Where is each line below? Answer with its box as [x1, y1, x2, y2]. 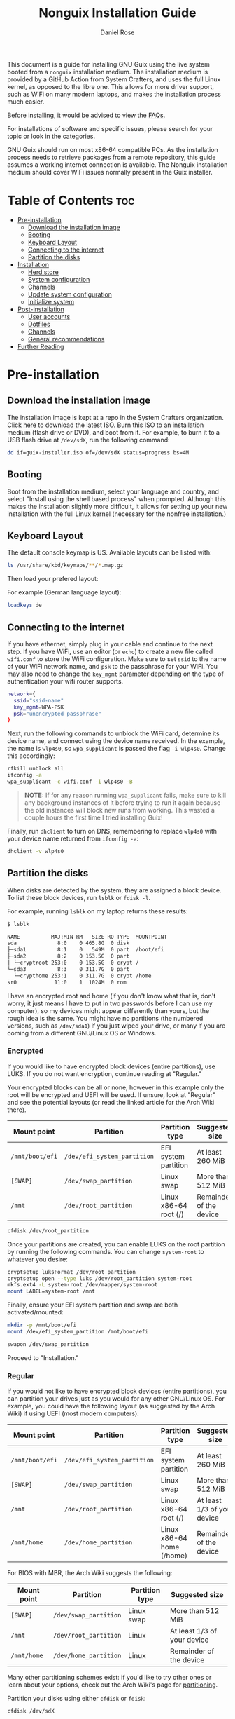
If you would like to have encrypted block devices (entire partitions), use [7, 1062, 215, 1071]
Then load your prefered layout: [7, 575, 99, 583]
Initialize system [27, 297, 75, 306]
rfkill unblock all [7, 766, 64, 773]
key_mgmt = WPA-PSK [13, 703, 64, 711]
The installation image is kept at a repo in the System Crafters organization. [7, 413, 224, 421]
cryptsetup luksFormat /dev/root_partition [7, 1268, 136, 1275]
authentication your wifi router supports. [7, 677, 124, 685]
